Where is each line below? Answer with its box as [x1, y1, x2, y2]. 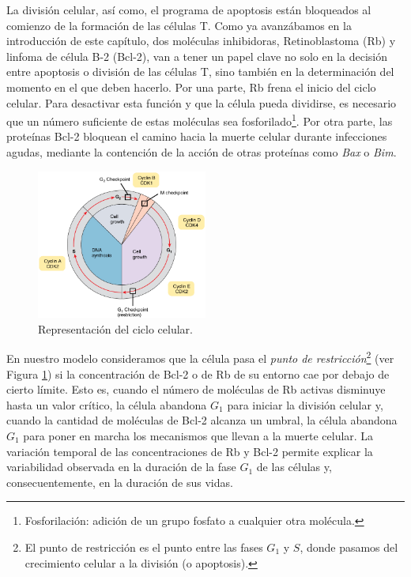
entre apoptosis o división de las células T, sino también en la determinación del [6, 63, 394, 80]
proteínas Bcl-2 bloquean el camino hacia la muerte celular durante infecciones [6, 128, 387, 145]
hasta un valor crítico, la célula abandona [6, 396, 207, 413]
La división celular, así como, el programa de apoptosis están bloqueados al [6, 2, 371, 17]
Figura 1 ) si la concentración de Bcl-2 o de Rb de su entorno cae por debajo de [6, 365, 390, 382]
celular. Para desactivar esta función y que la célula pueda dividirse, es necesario [6, 94, 397, 111]
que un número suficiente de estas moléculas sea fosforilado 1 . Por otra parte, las [6, 111, 393, 129]
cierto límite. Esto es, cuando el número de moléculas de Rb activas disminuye [6, 381, 386, 398]
